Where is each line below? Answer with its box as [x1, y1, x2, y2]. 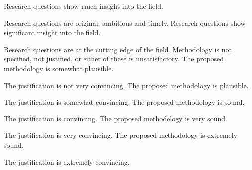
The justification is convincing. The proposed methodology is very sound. [4, 113, 227, 123]
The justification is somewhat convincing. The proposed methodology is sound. [4, 97, 245, 107]
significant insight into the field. [4, 27, 101, 38]
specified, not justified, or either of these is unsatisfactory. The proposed [4, 54, 224, 64]
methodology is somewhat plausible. [4, 63, 114, 73]
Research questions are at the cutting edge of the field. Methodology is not [4, 44, 232, 54]
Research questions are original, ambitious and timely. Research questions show [4, 17, 246, 28]
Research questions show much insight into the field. [4, 1, 163, 11]
